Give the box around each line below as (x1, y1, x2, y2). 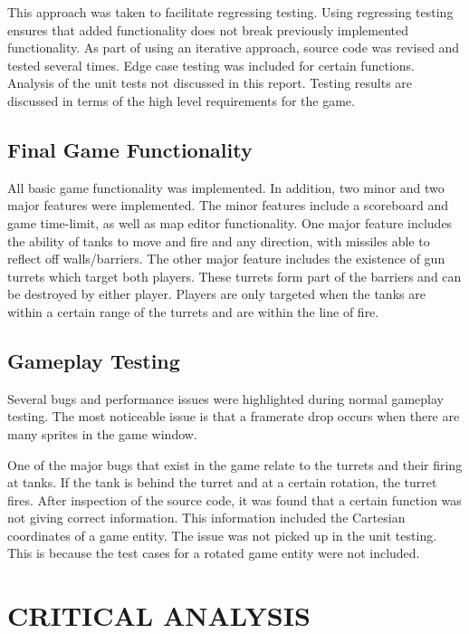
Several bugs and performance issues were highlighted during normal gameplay (7, 389, 445, 408)
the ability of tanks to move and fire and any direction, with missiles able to (7, 231, 430, 250)
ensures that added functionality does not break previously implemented (7, 20, 409, 39)
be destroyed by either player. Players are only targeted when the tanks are (7, 284, 426, 303)
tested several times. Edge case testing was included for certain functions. (7, 55, 415, 74)
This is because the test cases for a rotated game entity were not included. (7, 543, 420, 562)
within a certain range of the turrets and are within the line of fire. (7, 302, 379, 321)
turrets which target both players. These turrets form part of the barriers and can (7, 266, 462, 285)
